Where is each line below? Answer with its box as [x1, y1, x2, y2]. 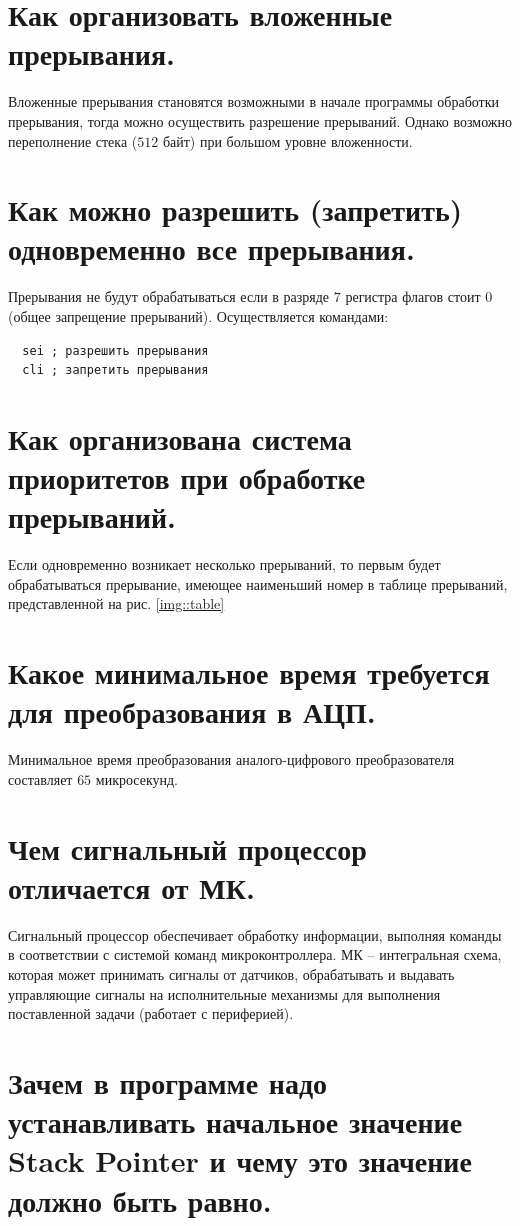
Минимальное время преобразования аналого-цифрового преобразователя [8, 749, 455, 770]
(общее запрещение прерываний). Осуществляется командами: [8, 306, 389, 326]
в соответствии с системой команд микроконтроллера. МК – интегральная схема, [8, 944, 502, 965]
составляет [8, 768, 73, 789]
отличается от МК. [8, 866, 255, 907]
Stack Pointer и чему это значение [8, 1140, 472, 1181]
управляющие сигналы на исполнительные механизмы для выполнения [8, 983, 441, 1004]
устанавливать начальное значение [8, 1101, 463, 1142]
